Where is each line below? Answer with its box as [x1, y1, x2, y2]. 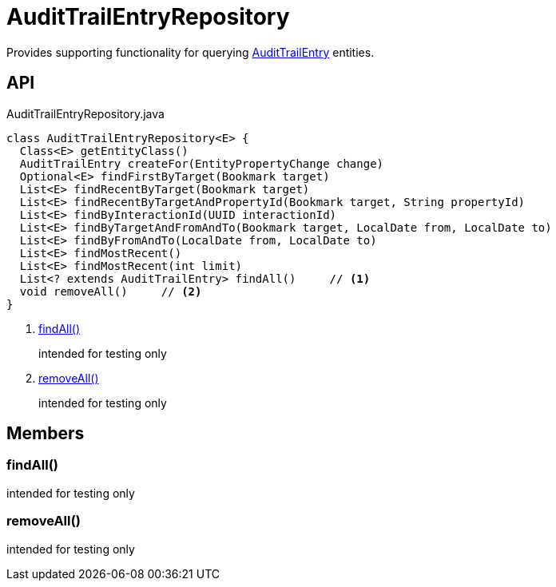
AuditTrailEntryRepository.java [6, 106, 165, 121]
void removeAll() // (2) [19, 284, 202, 298]
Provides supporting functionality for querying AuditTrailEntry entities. [6, 45, 375, 59]
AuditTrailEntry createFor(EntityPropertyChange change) [19, 157, 384, 170]
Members [6, 423, 85, 444]
